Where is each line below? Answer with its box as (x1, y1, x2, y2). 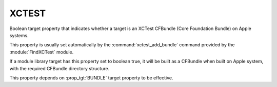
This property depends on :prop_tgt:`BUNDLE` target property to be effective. (9, 74, 173, 81)
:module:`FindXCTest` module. (9, 49, 74, 55)
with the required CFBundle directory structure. (9, 65, 110, 71)
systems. (9, 32, 29, 38)
